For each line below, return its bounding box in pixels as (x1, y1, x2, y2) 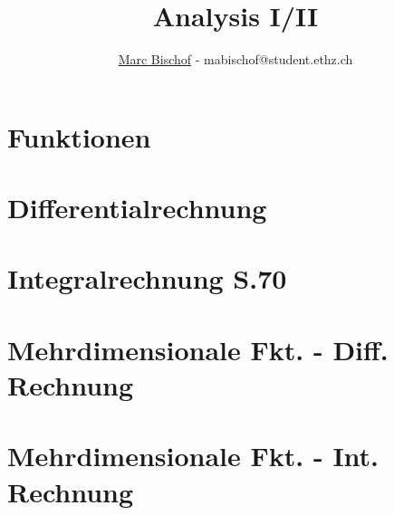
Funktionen (7, 118, 151, 155)
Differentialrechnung (7, 189, 267, 226)
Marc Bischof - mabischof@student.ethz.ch (118, 50, 353, 69)
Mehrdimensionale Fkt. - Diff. (7, 330, 389, 367)
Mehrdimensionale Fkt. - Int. (7, 437, 380, 474)
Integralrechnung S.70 (7, 260, 287, 297)
